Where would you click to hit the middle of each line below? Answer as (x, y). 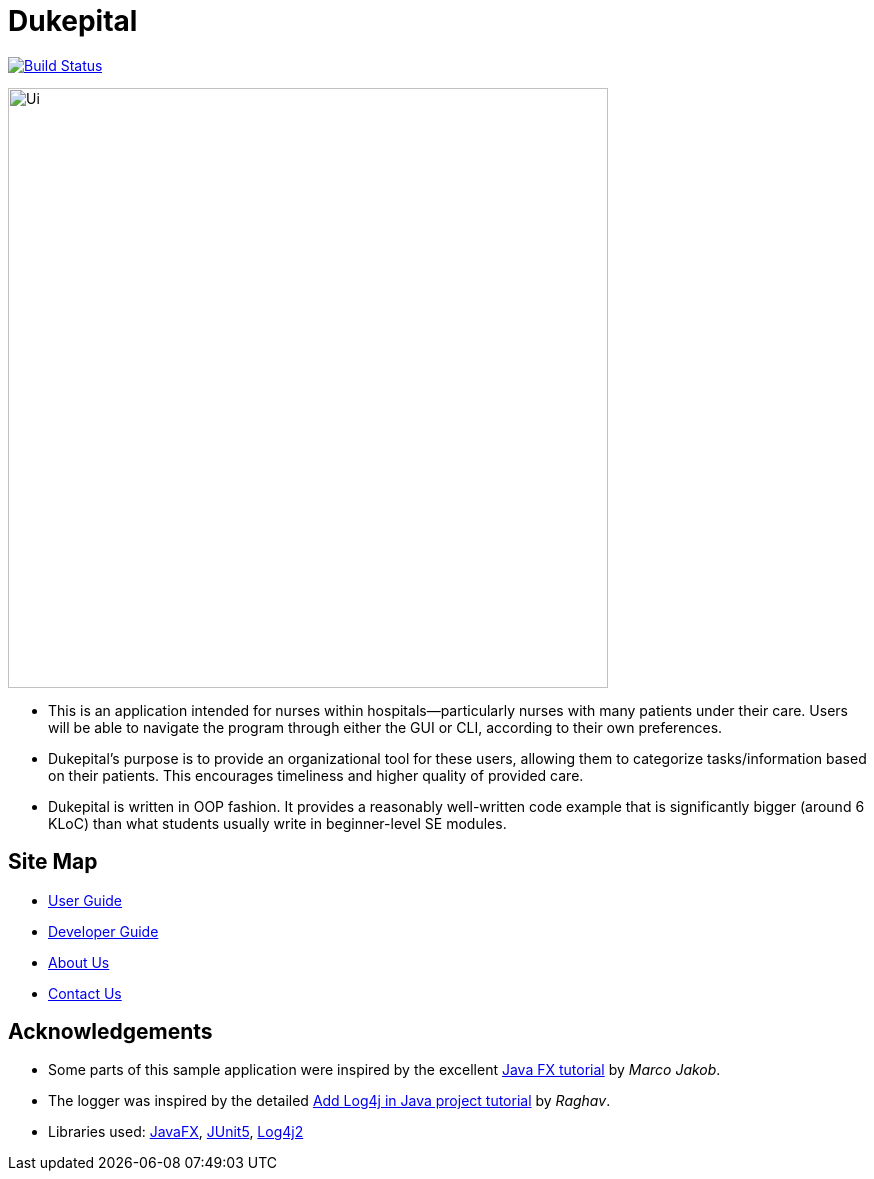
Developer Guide (103, 931)
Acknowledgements (110, 1032)
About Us (79, 962)
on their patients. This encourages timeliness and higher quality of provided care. (316, 775)
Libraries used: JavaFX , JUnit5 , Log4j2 (176, 1132)
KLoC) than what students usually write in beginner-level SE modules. (277, 823)
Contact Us (85, 993)
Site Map (53, 862)
